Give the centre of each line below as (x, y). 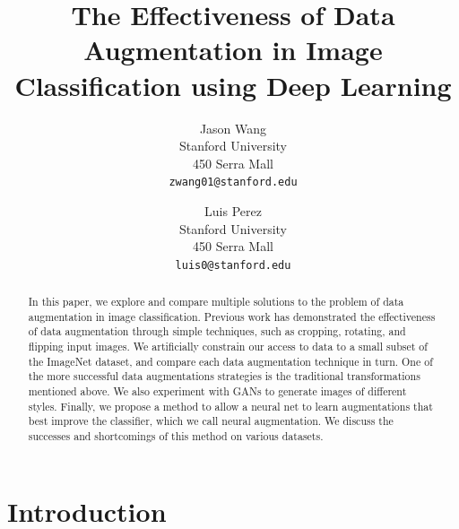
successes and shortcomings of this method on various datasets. (176, 436)
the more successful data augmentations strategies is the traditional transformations (224, 376)
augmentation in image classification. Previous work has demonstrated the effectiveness (232, 316)
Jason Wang (233, 128)
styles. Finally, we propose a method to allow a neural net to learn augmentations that (230, 406)
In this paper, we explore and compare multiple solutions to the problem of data (216, 302)
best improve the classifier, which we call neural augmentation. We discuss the (211, 421)
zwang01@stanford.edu (233, 182)
